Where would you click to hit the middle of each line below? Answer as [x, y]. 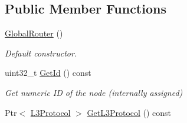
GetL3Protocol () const [129, 112]
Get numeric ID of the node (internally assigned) [94, 92]
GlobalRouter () [34, 33]
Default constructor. [41, 53]
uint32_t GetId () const [48, 73]
